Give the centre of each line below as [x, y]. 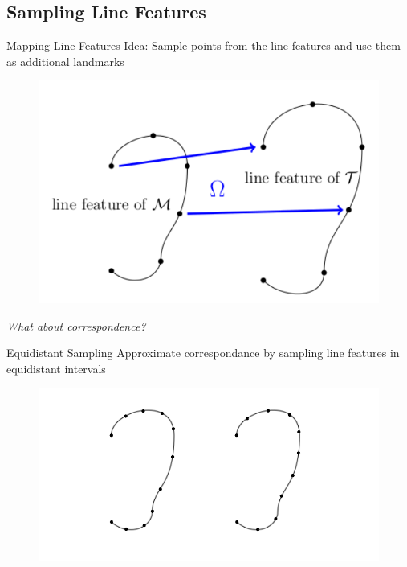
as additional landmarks [65, 61]
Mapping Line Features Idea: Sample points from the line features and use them [203, 45]
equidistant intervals [56, 368]
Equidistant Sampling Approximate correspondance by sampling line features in [203, 353]
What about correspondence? [76, 325]
